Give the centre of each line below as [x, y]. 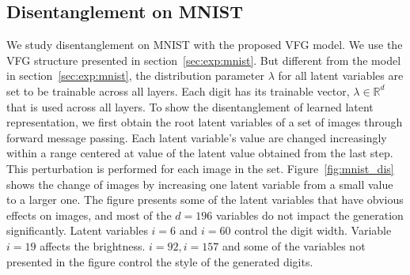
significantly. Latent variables [77, 230]
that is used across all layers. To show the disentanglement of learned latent [190, 106]
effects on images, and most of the [89, 215]
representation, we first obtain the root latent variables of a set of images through [205, 122]
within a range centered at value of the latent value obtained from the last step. [200, 153]
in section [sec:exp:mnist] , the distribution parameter [135, 75]
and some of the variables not [294, 245]
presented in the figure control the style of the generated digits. [160, 261]
